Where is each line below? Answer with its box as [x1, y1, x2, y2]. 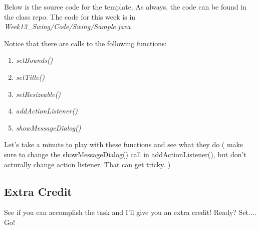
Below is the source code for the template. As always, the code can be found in [4, 2, 246, 12]
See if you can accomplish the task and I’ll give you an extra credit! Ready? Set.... [4, 207, 256, 217]
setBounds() [16, 55, 53, 65]
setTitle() [16, 71, 45, 82]
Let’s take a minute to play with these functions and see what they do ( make [4, 139, 243, 150]
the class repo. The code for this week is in [4, 11, 136, 22]
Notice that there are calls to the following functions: [4, 38, 167, 48]
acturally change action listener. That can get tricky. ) [4, 159, 171, 169]
